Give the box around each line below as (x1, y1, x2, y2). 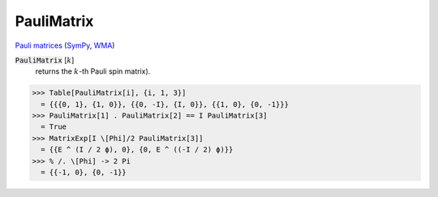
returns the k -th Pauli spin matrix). (35, 66, 151, 76)
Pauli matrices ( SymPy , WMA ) (15, 41, 115, 50)
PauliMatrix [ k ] (15, 55, 75, 65)
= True (41, 122, 67, 131)
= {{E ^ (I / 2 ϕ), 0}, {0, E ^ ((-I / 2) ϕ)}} (41, 145, 234, 154)
